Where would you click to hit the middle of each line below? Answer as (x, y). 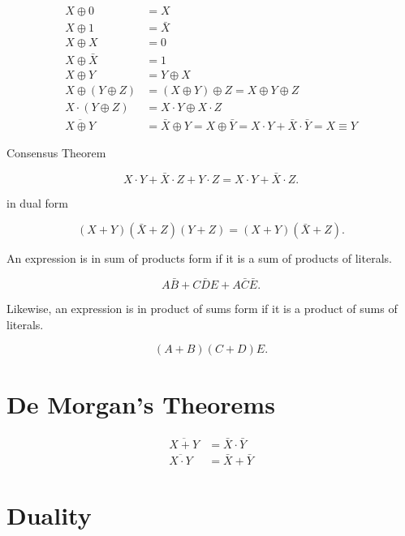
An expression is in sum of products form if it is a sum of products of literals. (199, 258)
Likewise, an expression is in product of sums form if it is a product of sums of (202, 309)
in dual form (37, 202)
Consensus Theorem (56, 152)
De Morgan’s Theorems (141, 403)
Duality (49, 515)
